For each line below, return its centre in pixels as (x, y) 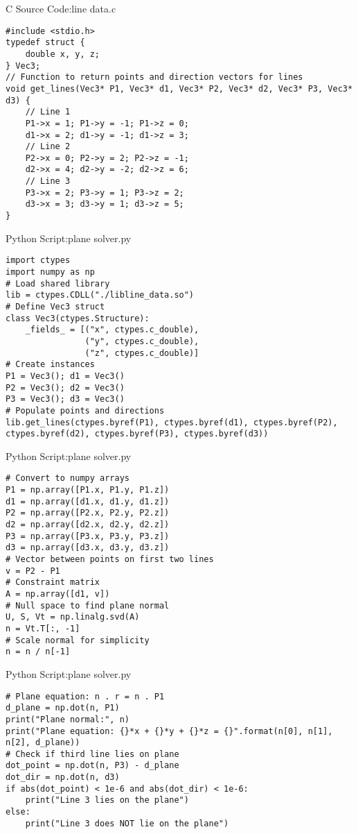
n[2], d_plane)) (43, 743)
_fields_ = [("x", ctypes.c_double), (112, 330)
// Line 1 (48, 112)
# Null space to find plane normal (88, 605)
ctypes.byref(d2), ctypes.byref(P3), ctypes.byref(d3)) (137, 434)
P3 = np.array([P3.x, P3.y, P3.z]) (88, 536)
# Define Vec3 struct (55, 306)
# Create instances (50, 365)
